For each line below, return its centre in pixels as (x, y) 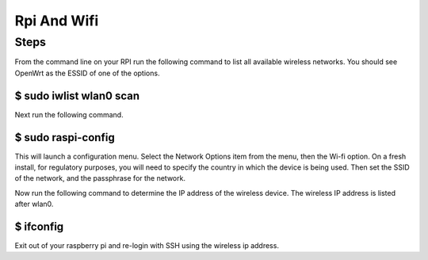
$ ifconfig (39, 226)
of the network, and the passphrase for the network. (100, 178)
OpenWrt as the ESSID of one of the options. (87, 73)
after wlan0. (34, 204)
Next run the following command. (69, 114)
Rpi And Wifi (57, 21)
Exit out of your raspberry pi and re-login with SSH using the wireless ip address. (147, 246)
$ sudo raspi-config (65, 138)
